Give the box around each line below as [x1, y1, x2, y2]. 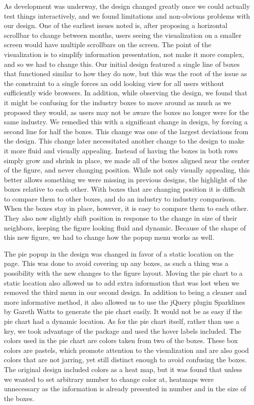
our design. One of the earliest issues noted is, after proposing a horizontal [4, 20, 228, 30]
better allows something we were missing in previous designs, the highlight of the [4, 174, 247, 184]
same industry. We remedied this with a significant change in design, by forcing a [4, 116, 248, 127]
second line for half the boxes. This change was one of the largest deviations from [4, 126, 249, 136]
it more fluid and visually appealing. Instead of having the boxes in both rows [4, 145, 238, 155]
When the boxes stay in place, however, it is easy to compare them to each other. [4, 203, 249, 213]
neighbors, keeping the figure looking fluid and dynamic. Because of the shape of [4, 222, 246, 232]
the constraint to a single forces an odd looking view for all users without [4, 78, 224, 88]
